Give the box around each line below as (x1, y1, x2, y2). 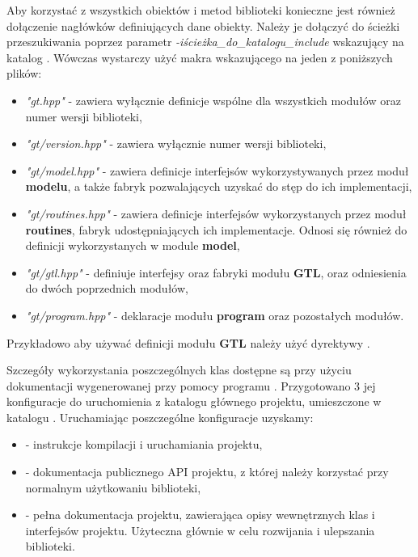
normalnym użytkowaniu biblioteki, (25, 479, 201, 496)
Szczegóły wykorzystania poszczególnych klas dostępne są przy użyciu (6, 361, 352, 378)
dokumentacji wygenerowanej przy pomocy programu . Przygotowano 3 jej (6, 377, 376, 394)
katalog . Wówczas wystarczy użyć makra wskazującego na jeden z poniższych (6, 49, 393, 65)
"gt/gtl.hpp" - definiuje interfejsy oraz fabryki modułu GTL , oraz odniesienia (25, 264, 407, 281)
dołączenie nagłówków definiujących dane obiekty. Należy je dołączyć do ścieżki (6, 17, 400, 34)
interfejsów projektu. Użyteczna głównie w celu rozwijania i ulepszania (25, 521, 375, 538)
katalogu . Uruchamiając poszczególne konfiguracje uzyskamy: (6, 408, 314, 425)
